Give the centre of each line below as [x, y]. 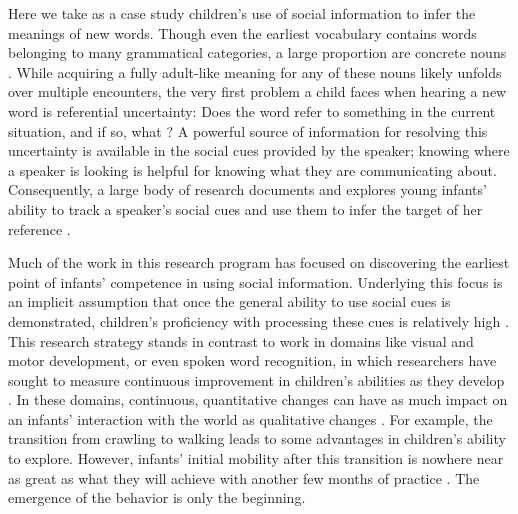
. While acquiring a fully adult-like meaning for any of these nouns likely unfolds [255, 71]
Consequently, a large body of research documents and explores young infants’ [247, 189]
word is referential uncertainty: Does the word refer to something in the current [252, 110]
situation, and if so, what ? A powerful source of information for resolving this [248, 130]
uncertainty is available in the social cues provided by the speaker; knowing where [259, 150]
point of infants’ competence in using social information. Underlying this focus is [255, 281]
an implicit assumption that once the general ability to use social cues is [229, 301]
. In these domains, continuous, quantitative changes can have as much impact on [258, 399]
